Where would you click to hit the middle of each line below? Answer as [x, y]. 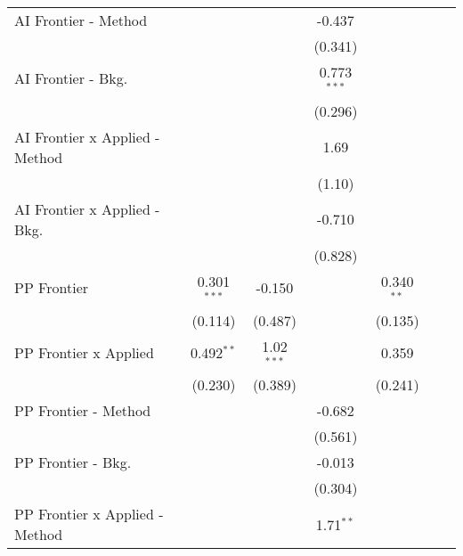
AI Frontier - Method [81, 20]
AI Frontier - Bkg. [71, 78]
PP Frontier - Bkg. [73, 462]
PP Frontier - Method [83, 411]
